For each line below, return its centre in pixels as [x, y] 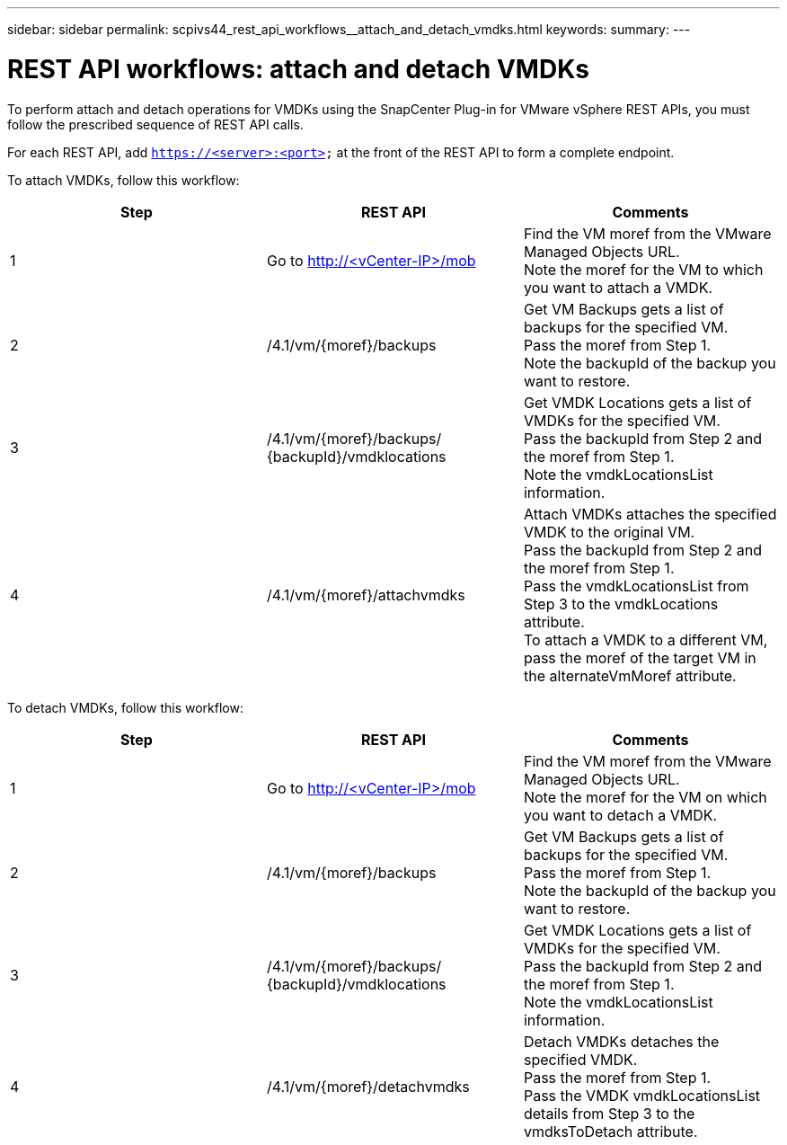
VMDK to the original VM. [609, 532]
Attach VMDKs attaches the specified [650, 514]
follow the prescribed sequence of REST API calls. [155, 124]
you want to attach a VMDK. [618, 287]
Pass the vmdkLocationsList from [636, 586]
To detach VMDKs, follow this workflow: [125, 707]
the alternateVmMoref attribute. [630, 675]
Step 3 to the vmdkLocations [621, 604]
